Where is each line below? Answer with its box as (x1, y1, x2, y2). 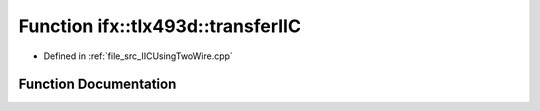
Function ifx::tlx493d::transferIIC (18, 15, 302, 37)
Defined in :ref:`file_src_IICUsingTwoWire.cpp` (43, 50, 234, 62)
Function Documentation (18, 76, 177, 93)
